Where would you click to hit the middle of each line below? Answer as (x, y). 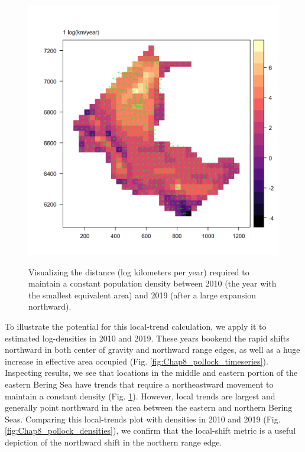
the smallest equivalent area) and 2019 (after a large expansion (142, 295)
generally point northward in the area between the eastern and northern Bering (149, 407)
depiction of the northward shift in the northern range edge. (113, 442)
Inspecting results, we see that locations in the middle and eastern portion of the (151, 373)
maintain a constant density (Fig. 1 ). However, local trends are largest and (140, 396)
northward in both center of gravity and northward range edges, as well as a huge (152, 349)
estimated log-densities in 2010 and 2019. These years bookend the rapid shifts (147, 338)
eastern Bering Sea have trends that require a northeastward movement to (139, 384)
